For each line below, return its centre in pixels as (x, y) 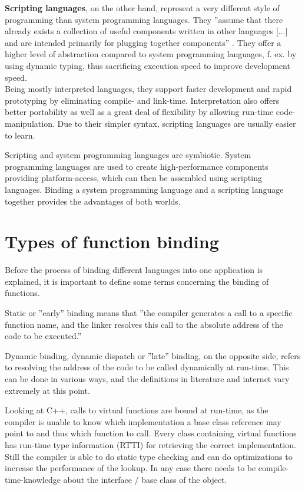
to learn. (20, 135)
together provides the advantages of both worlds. (93, 201)
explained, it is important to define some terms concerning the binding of (137, 281)
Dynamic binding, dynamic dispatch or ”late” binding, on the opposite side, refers (153, 355)
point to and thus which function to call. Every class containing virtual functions (151, 433)
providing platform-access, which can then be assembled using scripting (133, 178)
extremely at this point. (47, 390)
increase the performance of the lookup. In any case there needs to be (130, 468)
